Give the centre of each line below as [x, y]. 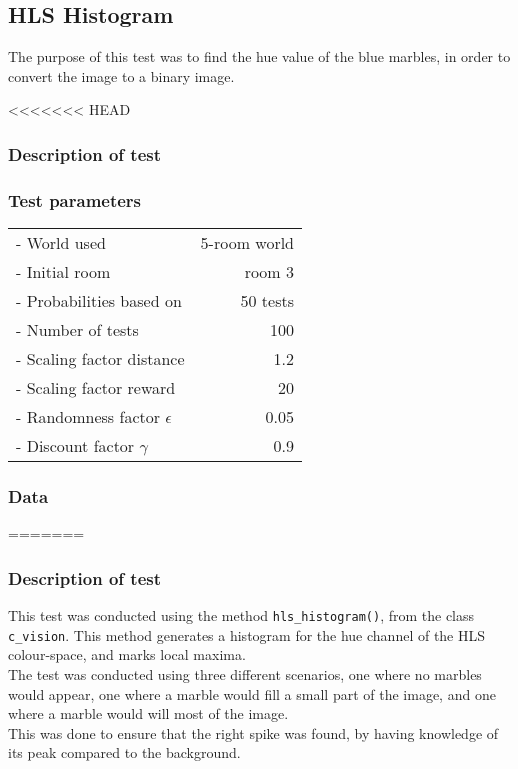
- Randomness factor [88, 417]
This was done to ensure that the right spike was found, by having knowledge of [253, 732]
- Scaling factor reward [96, 388]
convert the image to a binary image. [121, 75]
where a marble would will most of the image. [148, 713]
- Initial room [63, 272]
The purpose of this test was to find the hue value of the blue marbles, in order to [259, 56]
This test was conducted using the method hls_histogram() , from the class [241, 615]
